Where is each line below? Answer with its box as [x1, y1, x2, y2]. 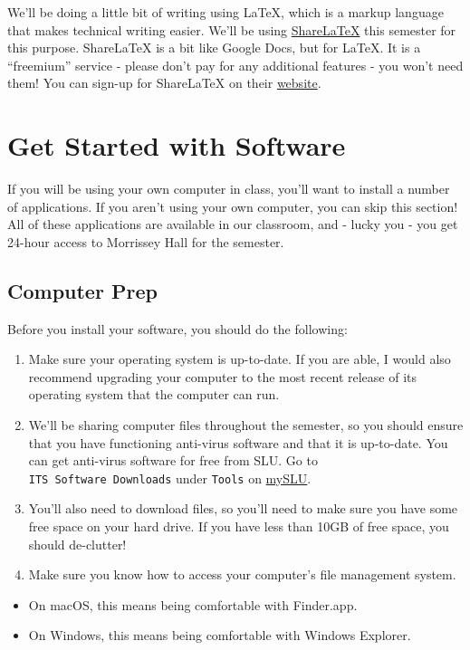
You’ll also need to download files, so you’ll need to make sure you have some [28, 499, 458, 518]
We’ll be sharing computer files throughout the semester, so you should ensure [28, 416, 464, 435]
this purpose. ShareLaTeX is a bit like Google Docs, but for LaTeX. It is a [7, 38, 421, 57]
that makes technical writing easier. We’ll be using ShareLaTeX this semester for [7, 20, 456, 39]
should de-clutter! [28, 534, 127, 553]
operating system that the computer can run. [28, 385, 280, 404]
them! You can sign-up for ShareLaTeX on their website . [7, 73, 321, 92]
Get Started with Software [7, 127, 346, 164]
